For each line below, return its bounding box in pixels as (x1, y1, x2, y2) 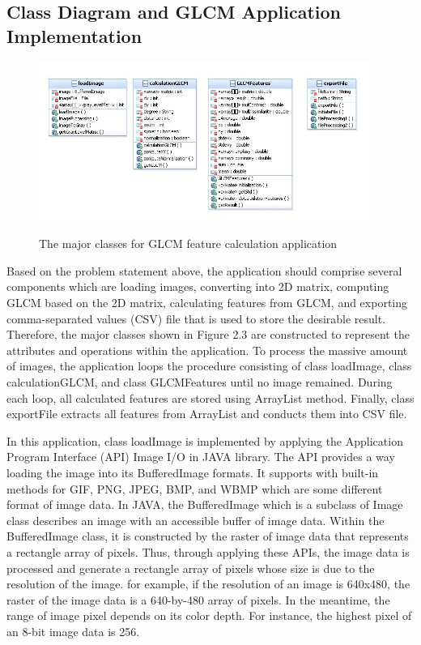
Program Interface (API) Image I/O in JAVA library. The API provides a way (6, 448, 395, 465)
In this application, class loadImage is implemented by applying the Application (6, 432, 403, 449)
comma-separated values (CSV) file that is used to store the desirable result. (6, 310, 386, 327)
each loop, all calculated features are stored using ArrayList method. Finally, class (6, 389, 415, 406)
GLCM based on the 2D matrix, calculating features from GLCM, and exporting (6, 294, 408, 310)
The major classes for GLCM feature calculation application (39, 235, 338, 252)
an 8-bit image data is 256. (6, 622, 140, 639)
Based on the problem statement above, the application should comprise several (6, 262, 402, 279)
